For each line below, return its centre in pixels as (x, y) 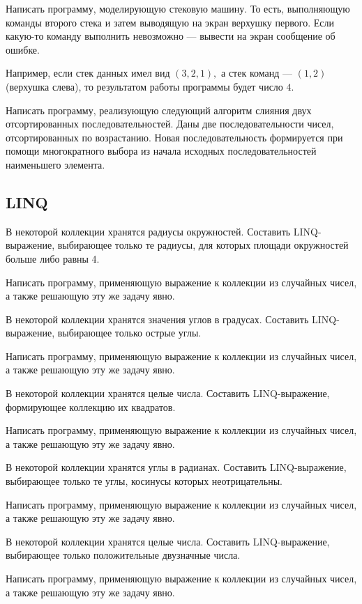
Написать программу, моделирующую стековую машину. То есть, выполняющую (178, 8)
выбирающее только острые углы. (129, 333)
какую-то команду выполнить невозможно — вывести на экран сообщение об (171, 36)
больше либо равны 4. (53, 258)
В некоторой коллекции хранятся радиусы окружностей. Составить (148, 231)
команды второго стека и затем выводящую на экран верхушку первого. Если (170, 22)
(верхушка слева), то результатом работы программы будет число (144, 86)
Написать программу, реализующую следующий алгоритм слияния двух (159, 110)
